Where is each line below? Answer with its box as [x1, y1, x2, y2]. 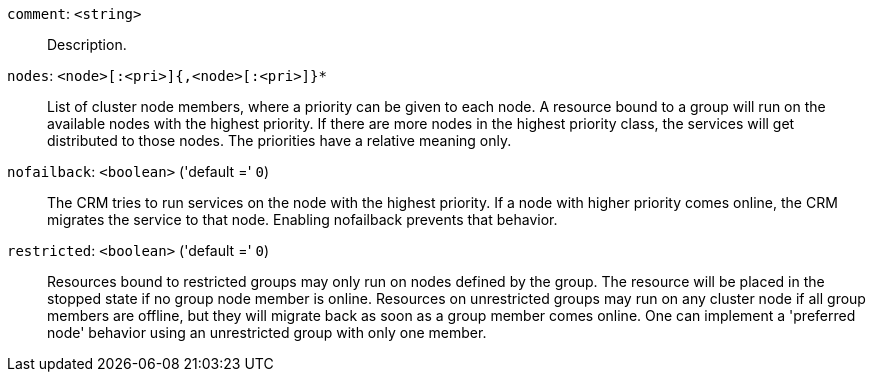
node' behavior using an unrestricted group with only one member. [47, 324, 487, 341]
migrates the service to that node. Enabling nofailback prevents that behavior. [47, 211, 558, 228]
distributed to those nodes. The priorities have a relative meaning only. [47, 132, 512, 149]
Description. [47, 36, 127, 53]
